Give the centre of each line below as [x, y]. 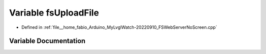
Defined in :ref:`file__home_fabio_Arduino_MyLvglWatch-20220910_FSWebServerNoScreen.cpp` [119, 27]
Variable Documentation [47, 41]
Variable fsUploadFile [54, 13]
